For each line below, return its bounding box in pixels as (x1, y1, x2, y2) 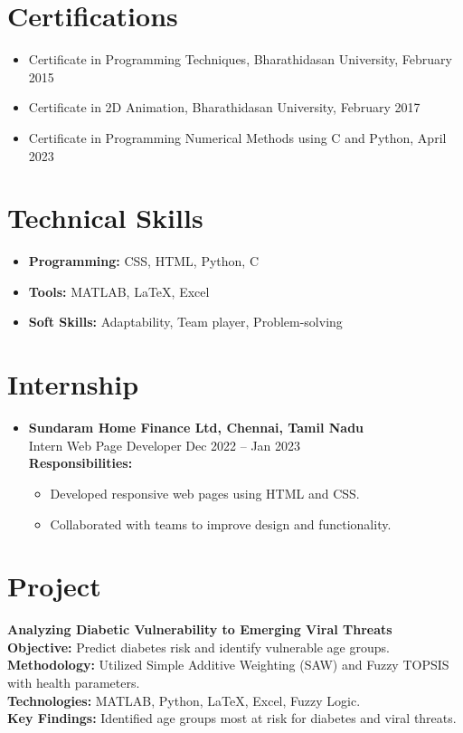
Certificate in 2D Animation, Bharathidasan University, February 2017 (28, 98, 420, 117)
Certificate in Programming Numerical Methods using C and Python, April (28, 128, 447, 147)
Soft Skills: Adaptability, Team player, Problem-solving (28, 312, 343, 331)
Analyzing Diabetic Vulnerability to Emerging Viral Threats (7, 620, 392, 639)
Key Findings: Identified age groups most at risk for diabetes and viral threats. (7, 709, 457, 728)
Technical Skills (7, 199, 203, 236)
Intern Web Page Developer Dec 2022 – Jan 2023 (28, 435, 301, 454)
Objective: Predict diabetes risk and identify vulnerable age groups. (7, 637, 390, 656)
